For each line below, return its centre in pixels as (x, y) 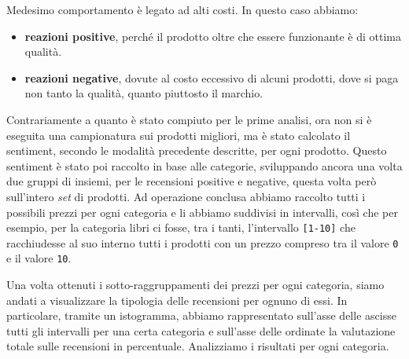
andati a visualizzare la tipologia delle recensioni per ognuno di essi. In (177, 300)
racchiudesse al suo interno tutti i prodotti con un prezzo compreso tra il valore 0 (203, 242)
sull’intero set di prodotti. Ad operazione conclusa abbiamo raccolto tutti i (186, 196)
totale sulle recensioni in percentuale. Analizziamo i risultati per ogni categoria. (198, 346)
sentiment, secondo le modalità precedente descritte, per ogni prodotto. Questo (197, 150)
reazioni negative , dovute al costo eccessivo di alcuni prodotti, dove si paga (212, 77)
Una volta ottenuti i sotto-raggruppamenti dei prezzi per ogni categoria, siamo (195, 285)
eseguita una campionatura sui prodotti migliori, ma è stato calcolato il (179, 135)
